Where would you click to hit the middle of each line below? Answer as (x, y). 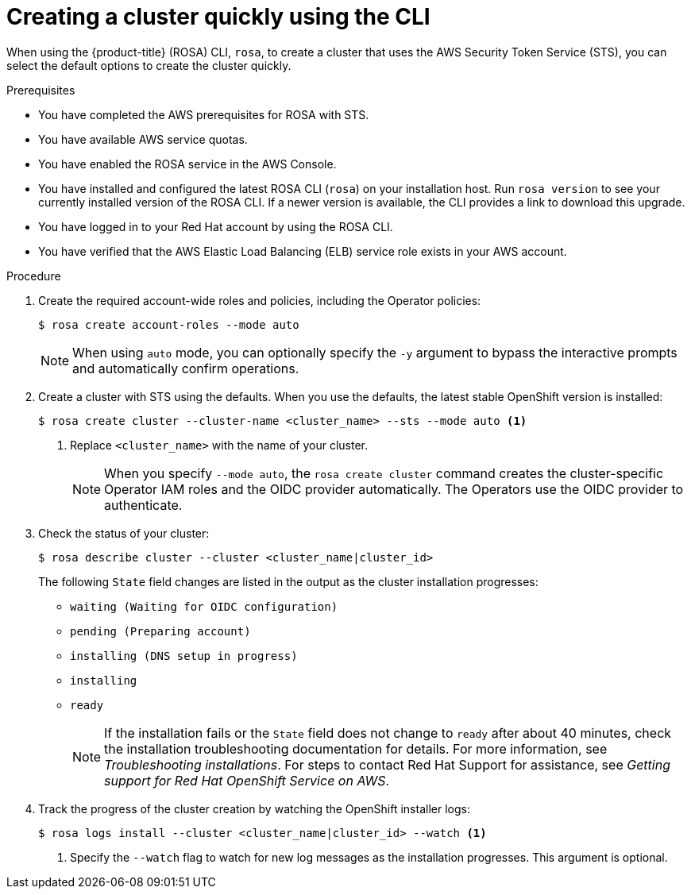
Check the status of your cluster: (124, 533)
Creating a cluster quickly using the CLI (218, 17)
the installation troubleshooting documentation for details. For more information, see (356, 748)
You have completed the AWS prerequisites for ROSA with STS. (204, 114)
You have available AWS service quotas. (143, 139)
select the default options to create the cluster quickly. (149, 65)
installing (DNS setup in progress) (184, 656)
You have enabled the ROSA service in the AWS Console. (187, 164)
